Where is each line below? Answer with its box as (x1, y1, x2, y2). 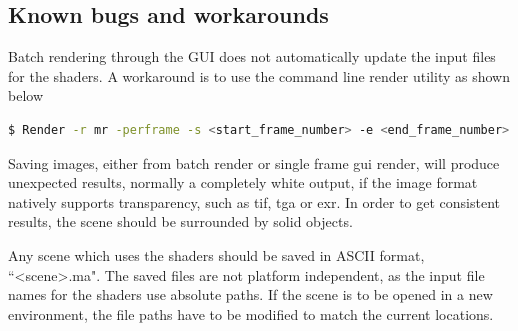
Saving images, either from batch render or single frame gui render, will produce (8, 152, 500, 173)
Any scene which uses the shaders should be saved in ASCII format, (8, 244, 425, 265)
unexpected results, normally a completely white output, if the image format (8, 172, 478, 193)
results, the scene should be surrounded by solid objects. (8, 211, 353, 232)
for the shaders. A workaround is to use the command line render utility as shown (8, 65, 510, 86)
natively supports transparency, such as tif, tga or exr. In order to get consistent (8, 191, 500, 212)
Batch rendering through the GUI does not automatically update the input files (8, 46, 496, 67)
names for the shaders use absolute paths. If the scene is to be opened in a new (8, 284, 493, 305)
